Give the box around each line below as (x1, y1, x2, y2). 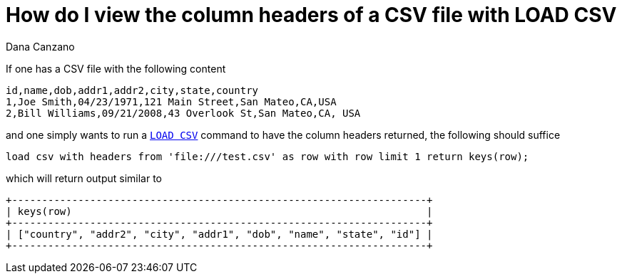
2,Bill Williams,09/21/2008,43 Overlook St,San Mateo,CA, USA (6, 107, 361, 119)
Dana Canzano (6, 40, 75, 53)
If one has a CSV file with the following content (6, 62, 226, 75)
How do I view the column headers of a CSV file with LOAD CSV (6, 3, 617, 27)
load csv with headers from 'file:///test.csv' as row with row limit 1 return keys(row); (6, 150, 529, 162)
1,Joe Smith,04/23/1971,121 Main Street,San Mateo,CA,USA (6, 95, 337, 107)
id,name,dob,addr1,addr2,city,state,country (6, 84, 259, 96)
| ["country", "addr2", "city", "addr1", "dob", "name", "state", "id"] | (6, 228, 433, 240)
